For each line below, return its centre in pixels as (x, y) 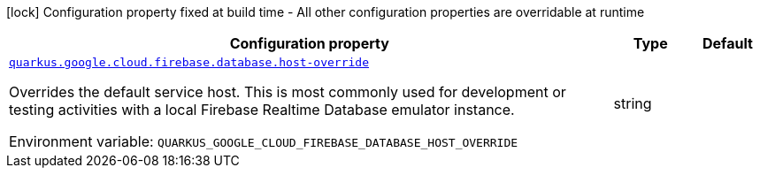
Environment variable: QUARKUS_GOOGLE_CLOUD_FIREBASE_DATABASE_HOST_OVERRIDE (264, 141)
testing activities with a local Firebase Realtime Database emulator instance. (262, 110)
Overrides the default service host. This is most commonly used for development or (288, 92)
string (633, 103)
